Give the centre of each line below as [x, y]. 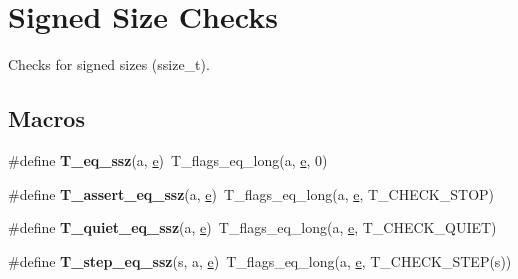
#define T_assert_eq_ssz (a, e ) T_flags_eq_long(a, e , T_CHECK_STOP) [251, 193]
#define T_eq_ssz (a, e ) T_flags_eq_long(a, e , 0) [168, 159]
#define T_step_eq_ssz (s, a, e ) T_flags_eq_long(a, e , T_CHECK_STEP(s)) [260, 260]
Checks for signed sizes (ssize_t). [109, 64]
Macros [46, 118]
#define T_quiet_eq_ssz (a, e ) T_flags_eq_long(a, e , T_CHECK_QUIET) [252, 227]
